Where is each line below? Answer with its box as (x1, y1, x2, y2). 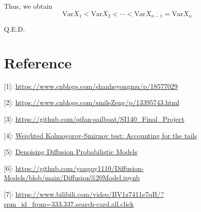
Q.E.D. (4, 24, 25, 34)
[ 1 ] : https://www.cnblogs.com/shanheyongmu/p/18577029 (4, 81, 178, 91)
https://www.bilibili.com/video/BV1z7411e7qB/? (15, 189, 164, 199)
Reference (4, 52, 72, 72)
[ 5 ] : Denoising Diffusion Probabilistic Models (4, 147, 137, 157)
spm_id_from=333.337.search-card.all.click (4, 198, 134, 209)
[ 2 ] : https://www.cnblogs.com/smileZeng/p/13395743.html (4, 97, 179, 107)
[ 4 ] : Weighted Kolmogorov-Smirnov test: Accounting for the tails (4, 130, 197, 140)
